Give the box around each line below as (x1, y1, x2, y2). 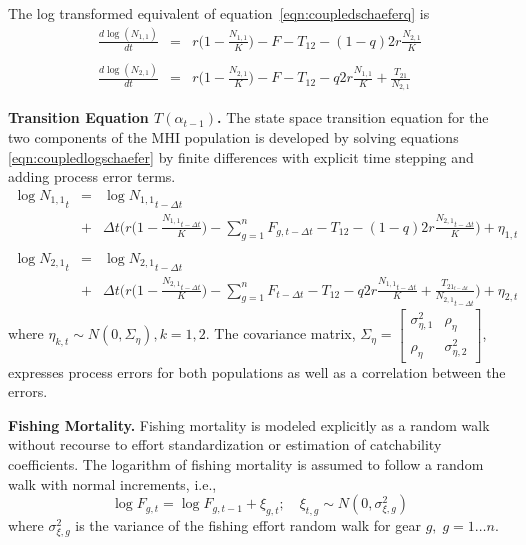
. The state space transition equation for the (217, 107, 489, 128)
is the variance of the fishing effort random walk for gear (75, 514, 421, 535)
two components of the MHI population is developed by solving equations (8, 126, 459, 147)
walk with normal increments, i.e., (8, 473, 217, 494)
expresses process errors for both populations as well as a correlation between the (8, 361, 506, 382)
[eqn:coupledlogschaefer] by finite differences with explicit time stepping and (8, 146, 474, 167)
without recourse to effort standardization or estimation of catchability (8, 434, 442, 455)
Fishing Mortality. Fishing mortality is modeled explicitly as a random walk (8, 414, 490, 435)
